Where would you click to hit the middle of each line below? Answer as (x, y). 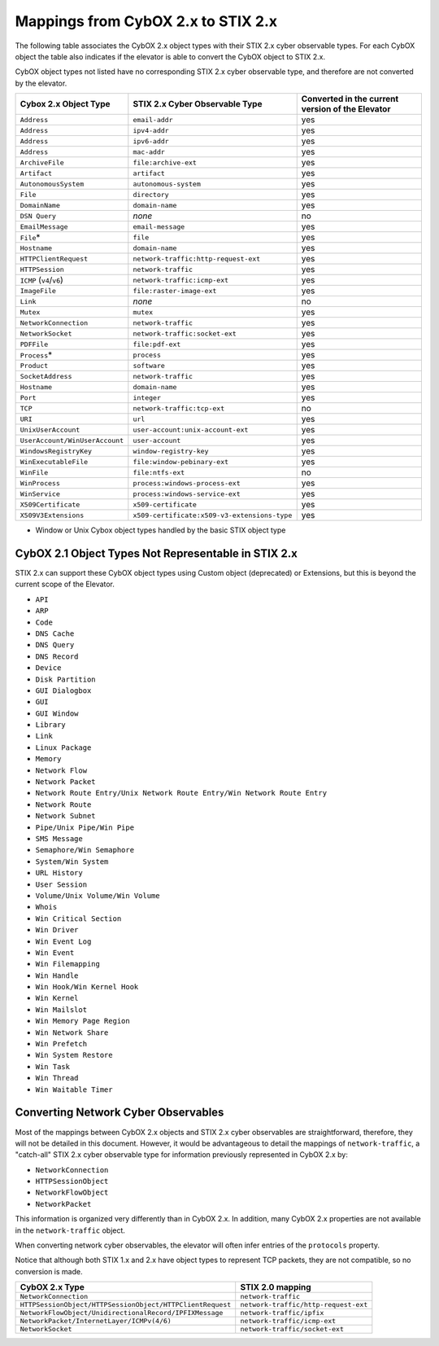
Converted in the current (350, 99)
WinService (40, 494)
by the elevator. (41, 83)
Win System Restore (74, 1055)
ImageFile (38, 290)
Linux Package (63, 748)
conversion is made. (49, 1271)
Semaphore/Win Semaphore (85, 850)
